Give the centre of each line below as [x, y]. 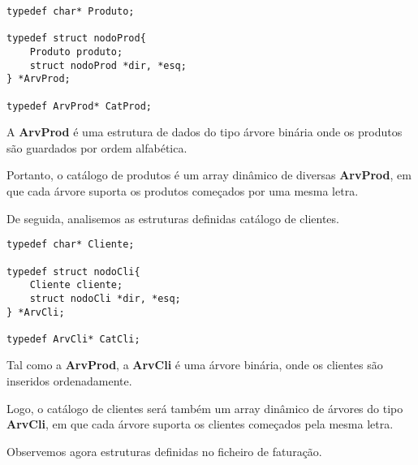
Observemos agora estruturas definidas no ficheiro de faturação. [164, 451]
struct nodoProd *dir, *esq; [108, 65]
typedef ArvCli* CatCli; [73, 339]
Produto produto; [76, 52]
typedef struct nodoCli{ [73, 271]
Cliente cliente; [76, 285]
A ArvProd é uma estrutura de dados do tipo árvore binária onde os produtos [205, 132]
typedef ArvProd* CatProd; [79, 106]
